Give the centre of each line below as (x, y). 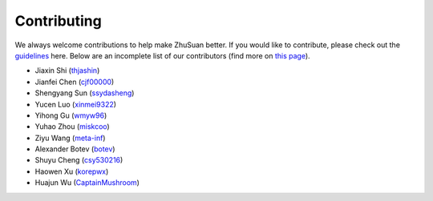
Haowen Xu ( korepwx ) (72, 171)
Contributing (58, 21)
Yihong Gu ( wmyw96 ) (71, 115)
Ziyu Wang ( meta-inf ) (70, 138)
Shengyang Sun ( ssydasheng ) (85, 93)
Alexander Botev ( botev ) (75, 149)
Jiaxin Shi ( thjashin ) (67, 70)
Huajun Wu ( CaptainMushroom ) (87, 183)
